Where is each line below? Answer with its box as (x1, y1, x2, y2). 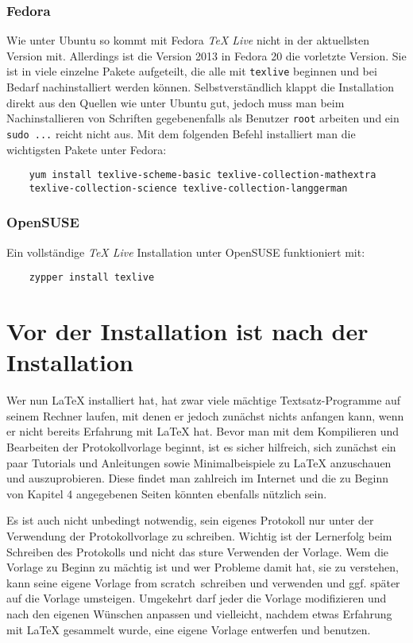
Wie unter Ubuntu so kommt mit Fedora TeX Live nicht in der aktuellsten (6, 32, 370, 48)
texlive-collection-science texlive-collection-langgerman (29, 182, 348, 194)
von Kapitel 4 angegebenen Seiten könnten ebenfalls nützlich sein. (6, 485, 327, 502)
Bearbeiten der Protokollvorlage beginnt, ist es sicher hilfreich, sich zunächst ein (6, 439, 396, 455)
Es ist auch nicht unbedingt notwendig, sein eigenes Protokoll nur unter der (6, 512, 374, 529)
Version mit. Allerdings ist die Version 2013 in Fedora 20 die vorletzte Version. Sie (6, 47, 407, 64)
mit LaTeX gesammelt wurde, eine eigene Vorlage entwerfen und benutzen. (6, 621, 371, 637)
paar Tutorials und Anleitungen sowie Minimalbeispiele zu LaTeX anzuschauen (6, 454, 392, 471)
